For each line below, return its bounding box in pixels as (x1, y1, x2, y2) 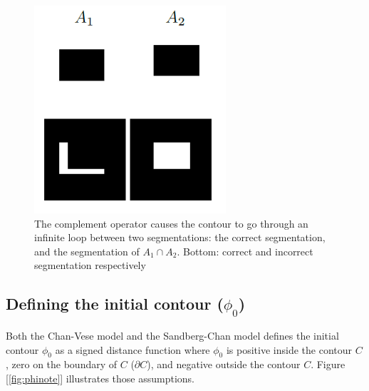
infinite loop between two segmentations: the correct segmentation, (34, 230, 326, 245)
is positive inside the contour (226, 342, 353, 357)
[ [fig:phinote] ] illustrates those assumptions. (6, 370, 195, 385)
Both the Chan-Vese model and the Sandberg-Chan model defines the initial (6, 327, 339, 342)
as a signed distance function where (55, 342, 210, 357)
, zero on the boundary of (6, 357, 118, 372)
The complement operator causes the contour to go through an (34, 215, 308, 230)
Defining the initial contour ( (6, 293, 224, 315)
